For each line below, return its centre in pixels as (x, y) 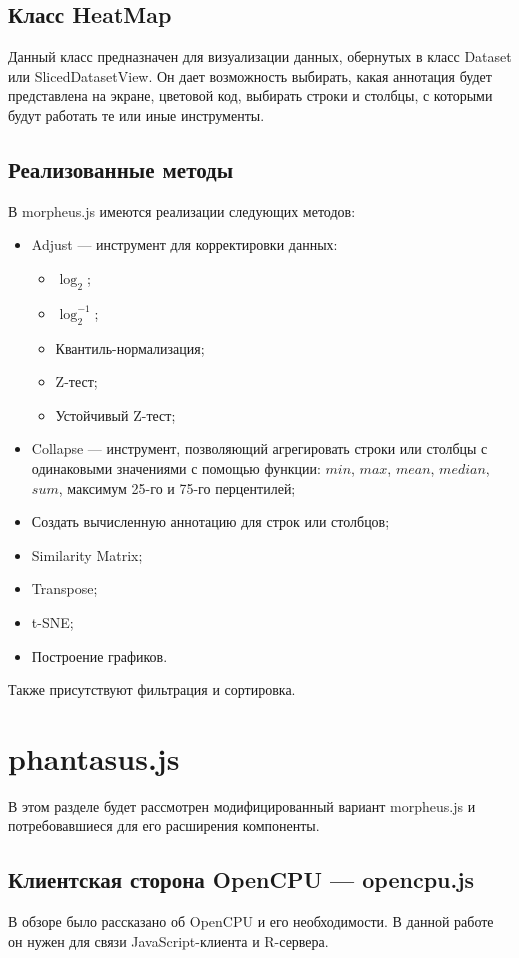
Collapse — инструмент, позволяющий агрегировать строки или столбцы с (259, 448)
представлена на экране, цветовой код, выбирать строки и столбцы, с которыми (250, 95)
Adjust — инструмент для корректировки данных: (184, 244)
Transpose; (64, 588)
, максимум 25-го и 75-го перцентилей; (177, 487)
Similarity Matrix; (87, 554)
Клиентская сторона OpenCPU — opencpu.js (241, 879)
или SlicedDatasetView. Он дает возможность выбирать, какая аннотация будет (250, 75)
